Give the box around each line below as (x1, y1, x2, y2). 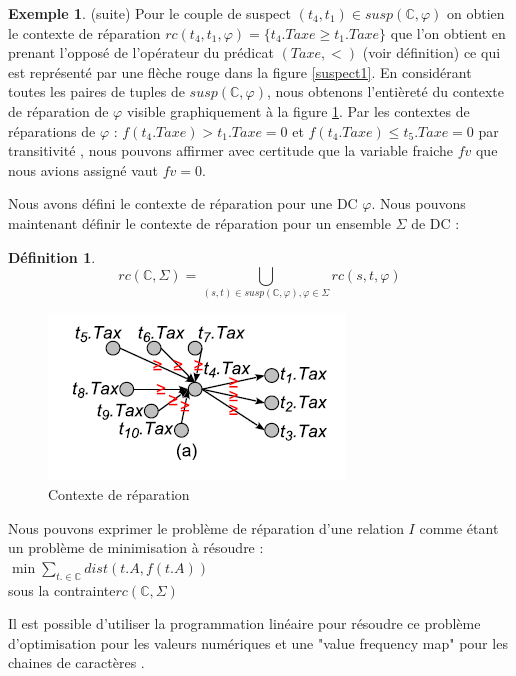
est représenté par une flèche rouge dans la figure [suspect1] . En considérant (8, 61, 472, 82)
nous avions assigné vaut (8, 159, 159, 180)
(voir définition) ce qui (362, 42, 501, 63)
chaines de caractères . (8, 652, 145, 673)
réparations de (8, 120, 96, 141)
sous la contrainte (8, 579, 116, 600)
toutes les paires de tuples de (8, 81, 185, 102)
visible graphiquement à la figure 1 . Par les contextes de (126, 100, 470, 121)
